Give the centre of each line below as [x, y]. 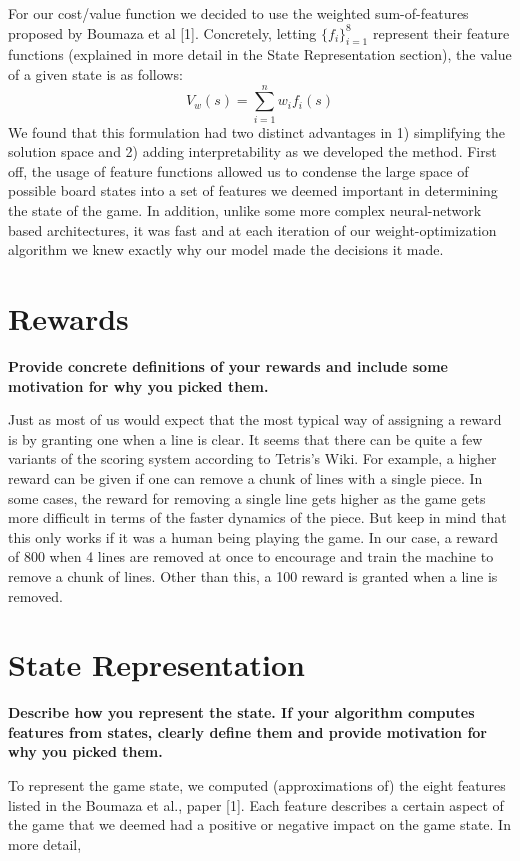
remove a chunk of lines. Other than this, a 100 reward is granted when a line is [253, 575]
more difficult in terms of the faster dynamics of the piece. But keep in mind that [257, 517]
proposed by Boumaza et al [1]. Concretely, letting [162, 32]
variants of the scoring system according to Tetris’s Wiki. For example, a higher [252, 458]
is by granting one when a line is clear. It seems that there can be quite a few [245, 438]
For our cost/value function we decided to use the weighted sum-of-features [238, 13]
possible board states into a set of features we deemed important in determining [253, 190]
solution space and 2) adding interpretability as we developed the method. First [252, 151]
